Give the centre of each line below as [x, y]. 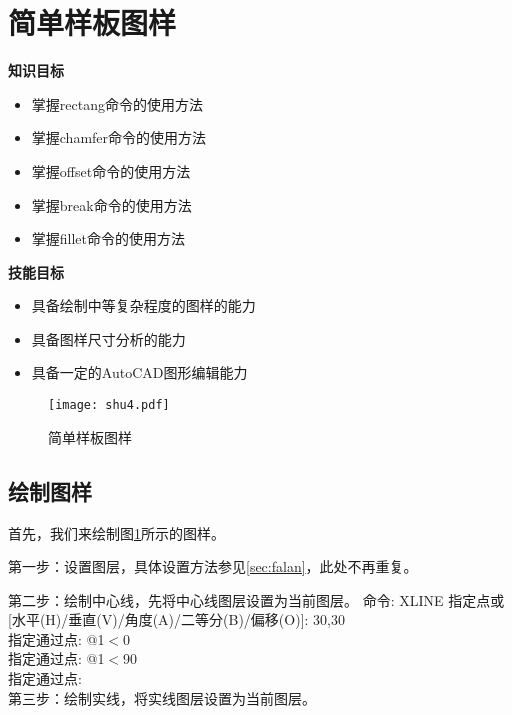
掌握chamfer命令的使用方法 [119, 137]
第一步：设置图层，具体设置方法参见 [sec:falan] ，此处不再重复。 [213, 566]
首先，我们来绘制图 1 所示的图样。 [116, 532]
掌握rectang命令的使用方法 [117, 103]
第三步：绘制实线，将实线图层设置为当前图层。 [162, 697]
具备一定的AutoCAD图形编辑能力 [139, 372]
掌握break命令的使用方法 [111, 204]
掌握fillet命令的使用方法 [108, 238]
